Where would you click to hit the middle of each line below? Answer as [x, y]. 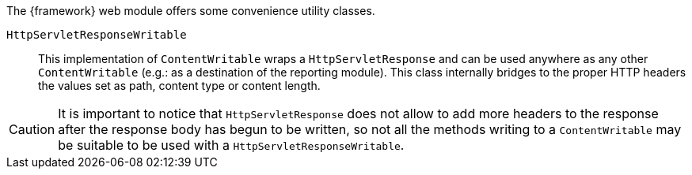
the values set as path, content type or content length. [179, 86]
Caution [32, 129]
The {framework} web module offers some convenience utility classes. [191, 11]
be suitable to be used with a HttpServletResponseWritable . [231, 145]
